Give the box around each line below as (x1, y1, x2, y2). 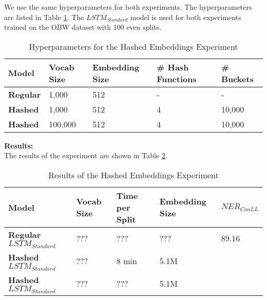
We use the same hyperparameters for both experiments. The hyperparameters (4, 2, 252, 12)
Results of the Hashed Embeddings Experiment (48, 168, 219, 181)
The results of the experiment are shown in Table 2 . (4, 150, 167, 161)
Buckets (221, 72, 254, 85)
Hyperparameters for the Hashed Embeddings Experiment (29, 40, 238, 52)
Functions (157, 72, 197, 85)
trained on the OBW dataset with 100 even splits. (4, 22, 162, 32)
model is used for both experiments (130, 11, 241, 22)
